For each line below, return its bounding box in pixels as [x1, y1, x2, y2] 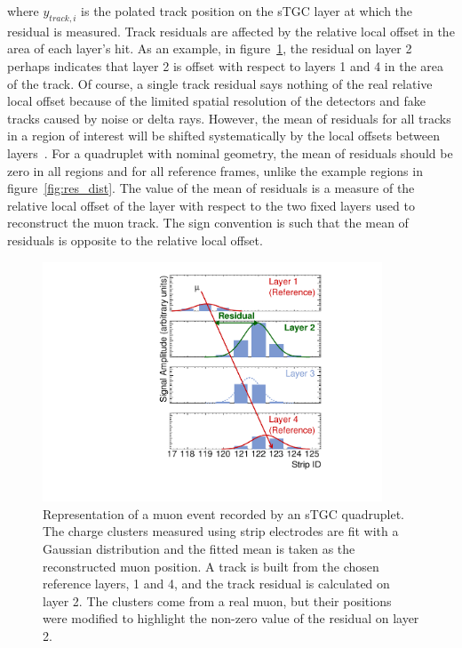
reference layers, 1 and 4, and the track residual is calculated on [43, 574, 390, 593]
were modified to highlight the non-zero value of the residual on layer [43, 609, 419, 628]
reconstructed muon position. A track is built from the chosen [43, 556, 379, 575]
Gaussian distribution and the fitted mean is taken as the [43, 539, 355, 557]
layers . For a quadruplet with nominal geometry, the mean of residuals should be [7, 143, 453, 162]
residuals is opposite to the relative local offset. [7, 230, 263, 249]
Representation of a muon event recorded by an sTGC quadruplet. [43, 504, 404, 523]
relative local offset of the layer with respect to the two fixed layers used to [7, 196, 415, 214]
